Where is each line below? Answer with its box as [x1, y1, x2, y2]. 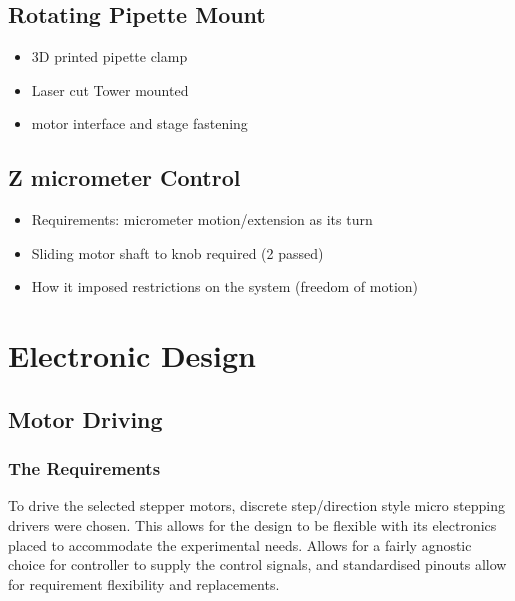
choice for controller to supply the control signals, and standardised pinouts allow [8, 554, 507, 575]
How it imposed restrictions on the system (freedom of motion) [31, 276, 419, 297]
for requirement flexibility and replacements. [8, 573, 280, 594]
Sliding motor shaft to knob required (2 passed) [31, 242, 324, 263]
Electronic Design [8, 335, 256, 376]
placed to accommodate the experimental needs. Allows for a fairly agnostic [8, 534, 472, 555]
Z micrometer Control [8, 162, 241, 193]
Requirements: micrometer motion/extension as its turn [31, 209, 373, 230]
